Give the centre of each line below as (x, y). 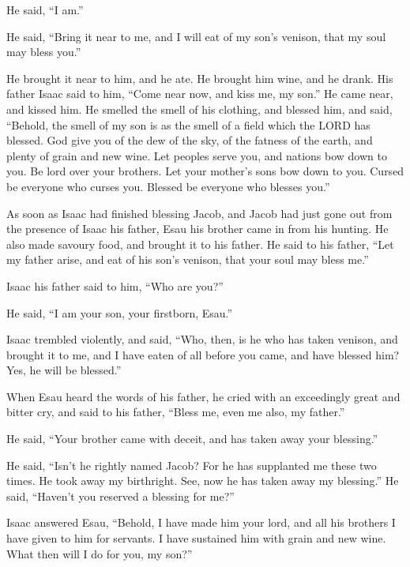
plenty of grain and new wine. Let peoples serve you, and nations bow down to (197, 155)
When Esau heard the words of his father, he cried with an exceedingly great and (203, 396)
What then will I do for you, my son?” (100, 553)
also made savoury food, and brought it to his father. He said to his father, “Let (200, 244)
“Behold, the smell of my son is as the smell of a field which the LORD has (188, 124)
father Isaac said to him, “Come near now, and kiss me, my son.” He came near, (200, 94)
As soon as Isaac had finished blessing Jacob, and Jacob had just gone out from (199, 213)
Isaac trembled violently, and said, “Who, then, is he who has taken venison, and (202, 339)
